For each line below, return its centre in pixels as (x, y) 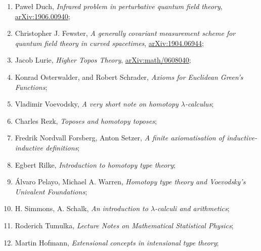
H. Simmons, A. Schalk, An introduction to (81, 208)
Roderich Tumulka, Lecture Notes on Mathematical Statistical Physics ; (124, 225)
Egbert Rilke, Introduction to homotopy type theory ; (95, 164)
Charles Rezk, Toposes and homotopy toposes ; (86, 120)
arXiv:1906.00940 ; (42, 16)
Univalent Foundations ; (51, 191)
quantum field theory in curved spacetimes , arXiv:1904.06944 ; (109, 43)
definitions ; (62, 147)
